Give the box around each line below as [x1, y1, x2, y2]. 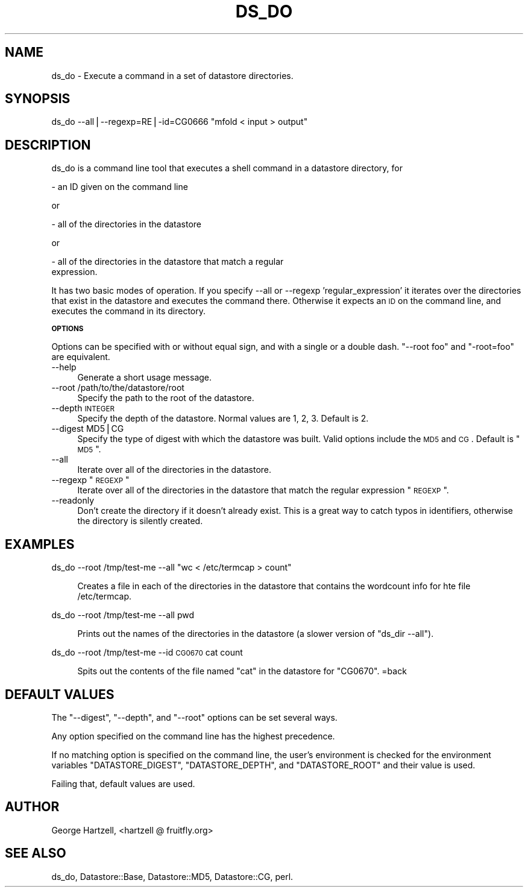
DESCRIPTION [5, 137, 91, 153]
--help [51, 362, 77, 373]
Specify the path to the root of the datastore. [77, 393, 254, 403]
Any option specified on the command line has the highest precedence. [51, 730, 335, 741]
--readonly [51, 495, 95, 506]
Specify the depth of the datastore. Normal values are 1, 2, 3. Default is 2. [77, 413, 369, 424]
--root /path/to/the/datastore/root [51, 382, 184, 393]
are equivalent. [51, 352, 110, 362]
